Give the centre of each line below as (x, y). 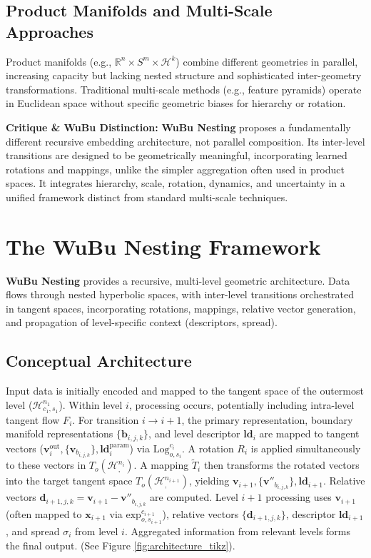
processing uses (299, 497)
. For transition (106, 419)
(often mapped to (44, 513)
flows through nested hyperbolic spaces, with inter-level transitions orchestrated (180, 294)
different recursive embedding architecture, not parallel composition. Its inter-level (185, 141)
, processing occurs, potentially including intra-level (242, 404)
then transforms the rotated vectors (281, 465)
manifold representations (60, 433)
